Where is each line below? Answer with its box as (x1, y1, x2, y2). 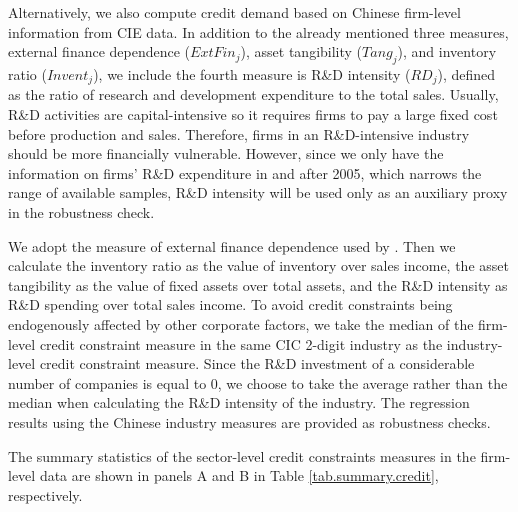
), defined (437, 63, 496, 84)
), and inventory (397, 41, 497, 62)
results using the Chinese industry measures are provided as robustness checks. (8, 411, 491, 432)
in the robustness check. (8, 202, 155, 222)
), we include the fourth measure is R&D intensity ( (93, 63, 411, 84)
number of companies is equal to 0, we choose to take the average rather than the (8, 372, 508, 393)
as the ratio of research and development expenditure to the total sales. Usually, (8, 84, 499, 105)
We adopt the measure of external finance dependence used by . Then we (8, 235, 456, 256)
